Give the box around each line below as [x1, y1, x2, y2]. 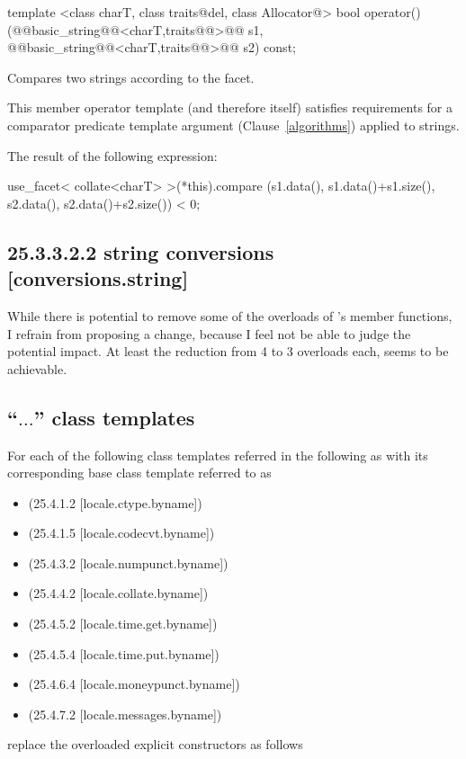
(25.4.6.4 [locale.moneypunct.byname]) [28, 674, 240, 693]
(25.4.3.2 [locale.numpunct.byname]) [28, 553, 229, 572]
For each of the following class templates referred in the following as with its [7, 445, 428, 464]
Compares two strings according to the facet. [7, 67, 255, 86]
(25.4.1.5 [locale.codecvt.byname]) [28, 523, 215, 542]
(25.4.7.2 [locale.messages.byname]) [28, 704, 222, 723]
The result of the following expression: [7, 146, 218, 165]
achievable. [7, 359, 67, 378]
